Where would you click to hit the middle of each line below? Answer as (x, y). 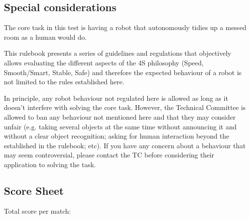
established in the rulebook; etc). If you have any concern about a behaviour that (125, 145)
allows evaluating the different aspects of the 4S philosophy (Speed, (104, 62)
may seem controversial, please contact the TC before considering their (109, 155)
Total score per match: (38, 211)
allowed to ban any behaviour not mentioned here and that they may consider (120, 117)
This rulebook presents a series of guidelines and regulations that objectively (117, 53)
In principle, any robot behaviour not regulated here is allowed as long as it (116, 98)
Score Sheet (34, 190)
